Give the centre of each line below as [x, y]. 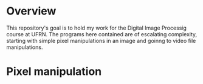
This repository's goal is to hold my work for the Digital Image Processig [97, 28]
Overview [31, 11]
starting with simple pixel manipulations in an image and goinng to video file [101, 40]
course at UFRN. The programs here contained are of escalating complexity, [102, 34]
